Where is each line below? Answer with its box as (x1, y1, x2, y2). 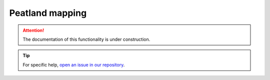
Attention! (22, 27, 44, 33)
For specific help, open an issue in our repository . (22, 62, 125, 68)
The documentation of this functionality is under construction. (22, 36, 150, 42)
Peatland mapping (9, 7, 87, 18)
